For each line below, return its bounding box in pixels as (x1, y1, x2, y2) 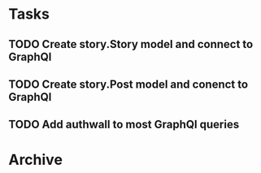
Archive (8, 150, 63, 169)
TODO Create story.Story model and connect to (8, 37, 254, 51)
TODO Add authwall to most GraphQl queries (8, 118, 240, 132)
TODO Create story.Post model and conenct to (8, 77, 249, 91)
